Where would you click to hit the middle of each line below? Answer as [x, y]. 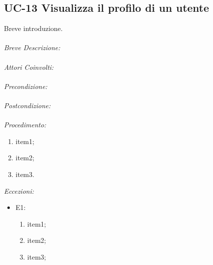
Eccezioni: [19, 191]
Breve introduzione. [33, 28]
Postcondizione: [27, 105]
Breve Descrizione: [32, 47]
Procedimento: [25, 125]
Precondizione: [26, 86]
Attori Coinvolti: [29, 67]
